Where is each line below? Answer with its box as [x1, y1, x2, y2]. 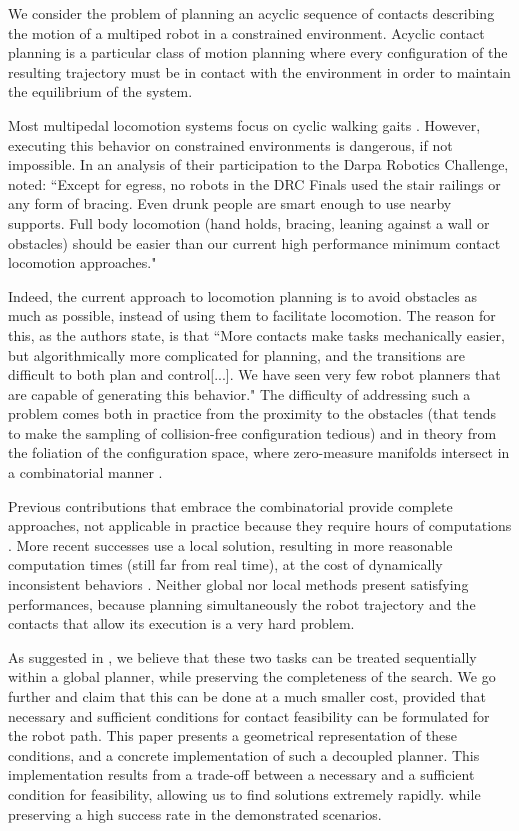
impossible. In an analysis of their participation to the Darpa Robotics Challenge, [8, 154, 509, 175]
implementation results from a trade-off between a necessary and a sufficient [8, 764, 475, 785]
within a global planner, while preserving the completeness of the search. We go [8, 666, 496, 687]
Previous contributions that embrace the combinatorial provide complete [8, 495, 453, 516]
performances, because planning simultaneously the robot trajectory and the [8, 593, 476, 614]
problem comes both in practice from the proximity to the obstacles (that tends [8, 403, 497, 424]
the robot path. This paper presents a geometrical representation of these [8, 725, 457, 746]
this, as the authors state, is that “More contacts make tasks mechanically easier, [8, 324, 505, 345]
